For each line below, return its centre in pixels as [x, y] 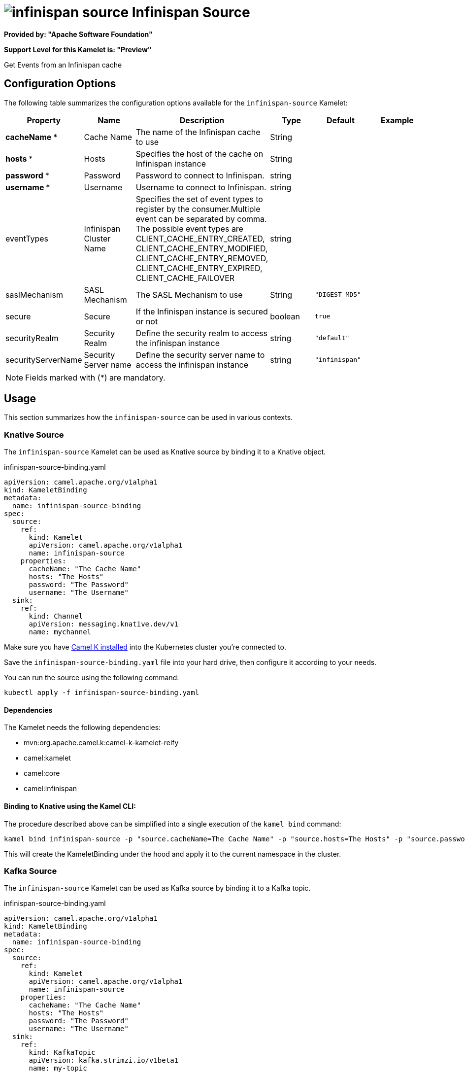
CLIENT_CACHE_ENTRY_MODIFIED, [202, 248]
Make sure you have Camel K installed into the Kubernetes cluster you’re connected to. [145, 647]
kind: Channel [56, 616]
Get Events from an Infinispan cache [63, 65]
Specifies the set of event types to [199, 199]
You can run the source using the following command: [92, 678]
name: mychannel [60, 632]
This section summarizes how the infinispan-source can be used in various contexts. [149, 417]
